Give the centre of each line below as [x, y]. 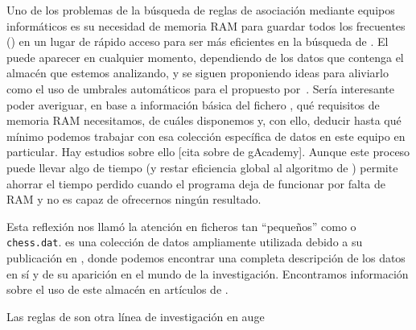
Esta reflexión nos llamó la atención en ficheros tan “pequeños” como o [181, 226]
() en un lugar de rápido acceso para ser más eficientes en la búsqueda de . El [198, 41]
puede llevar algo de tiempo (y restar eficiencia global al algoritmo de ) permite [202, 167]
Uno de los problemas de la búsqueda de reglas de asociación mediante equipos [201, 10]
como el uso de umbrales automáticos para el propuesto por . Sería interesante [201, 88]
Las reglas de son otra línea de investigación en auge [136, 316]
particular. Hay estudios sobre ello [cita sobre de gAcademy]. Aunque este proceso [208, 152]
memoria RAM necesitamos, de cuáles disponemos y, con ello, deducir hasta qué [204, 120]
